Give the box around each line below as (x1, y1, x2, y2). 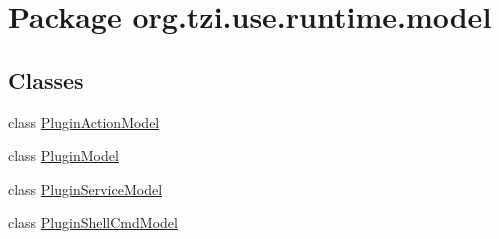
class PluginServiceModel (8, 178, 163, 199)
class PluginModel (8, 145, 119, 166)
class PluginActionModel (8, 111, 160, 132)
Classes (8, 64, 84, 95)
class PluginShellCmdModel (8, 212, 178, 233)
